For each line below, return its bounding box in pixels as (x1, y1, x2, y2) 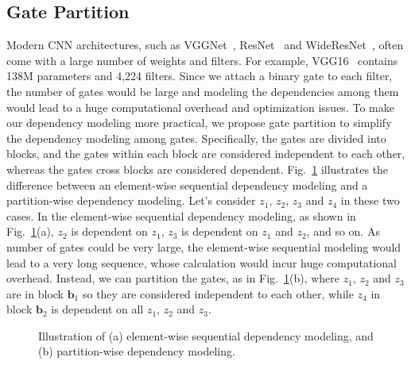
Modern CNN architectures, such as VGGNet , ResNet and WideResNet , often (6, 36, 404, 53)
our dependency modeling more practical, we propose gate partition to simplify (6, 114, 392, 131)
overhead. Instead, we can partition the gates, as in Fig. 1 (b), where (6, 270, 339, 286)
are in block (6, 285, 64, 302)
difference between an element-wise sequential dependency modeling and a (6, 176, 368, 193)
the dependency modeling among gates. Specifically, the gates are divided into (6, 129, 386, 146)
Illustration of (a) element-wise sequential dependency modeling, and (38, 327, 374, 344)
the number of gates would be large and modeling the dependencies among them (6, 83, 399, 99)
